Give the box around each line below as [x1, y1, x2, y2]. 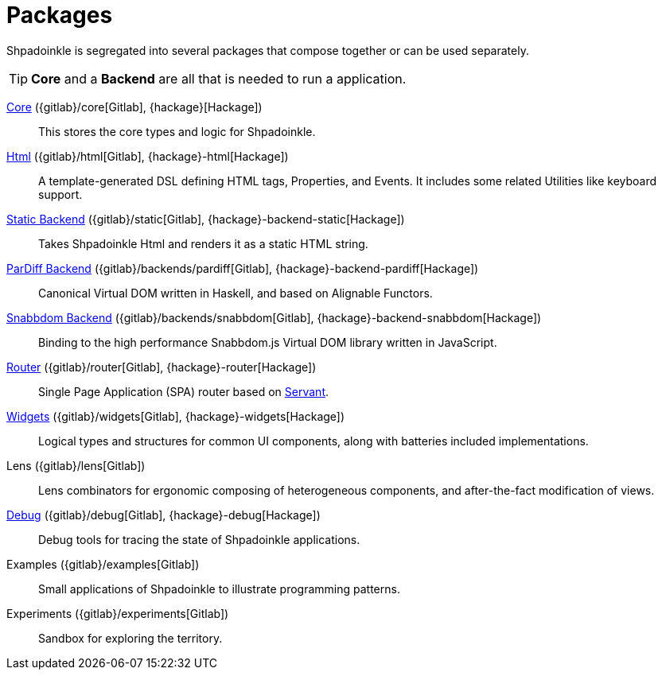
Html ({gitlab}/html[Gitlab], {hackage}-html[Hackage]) [6, 149, 289, 163]
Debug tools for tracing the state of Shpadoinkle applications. [38, 532, 360, 546]
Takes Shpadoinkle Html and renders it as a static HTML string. [38, 236, 368, 251]
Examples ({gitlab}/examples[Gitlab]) [6, 557, 200, 571]
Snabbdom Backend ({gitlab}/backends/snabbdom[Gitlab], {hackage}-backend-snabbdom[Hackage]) [6, 310, 542, 324]
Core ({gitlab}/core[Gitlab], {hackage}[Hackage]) [6, 99, 263, 114]
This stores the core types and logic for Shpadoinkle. [38, 124, 316, 138]
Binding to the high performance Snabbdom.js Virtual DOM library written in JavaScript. [38, 335, 497, 349]
